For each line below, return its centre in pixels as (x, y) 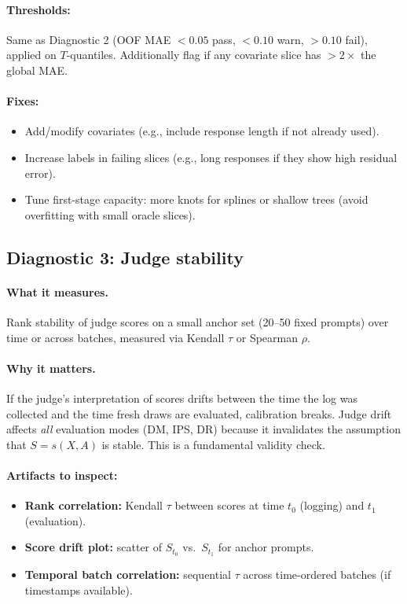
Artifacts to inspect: (62, 475)
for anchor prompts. (266, 547)
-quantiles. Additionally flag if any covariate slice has (194, 55)
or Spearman (267, 337)
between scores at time (229, 505)
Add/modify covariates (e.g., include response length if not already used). (202, 131)
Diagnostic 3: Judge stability (125, 257)
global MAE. (37, 70)
